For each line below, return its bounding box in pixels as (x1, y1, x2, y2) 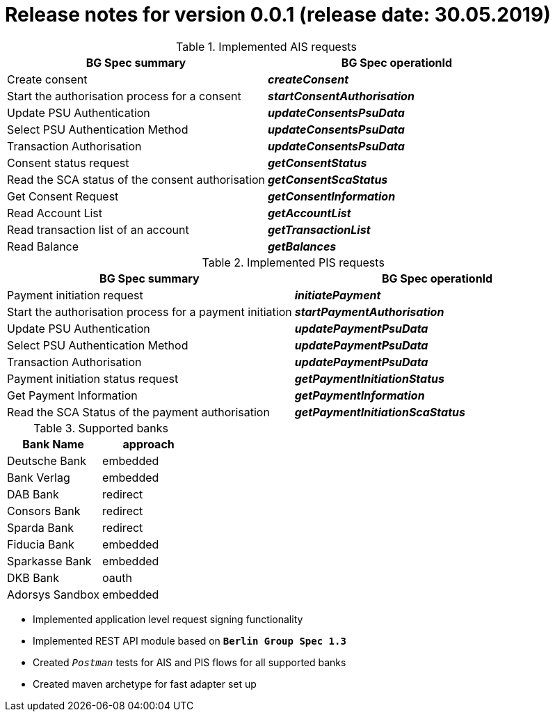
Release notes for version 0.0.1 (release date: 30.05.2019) (5, 3, 551, 26)
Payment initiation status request (7, 371, 179, 386)
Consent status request (7, 155, 129, 170)
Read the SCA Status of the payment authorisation (7, 404, 270, 419)
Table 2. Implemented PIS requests (202, 255, 385, 269)
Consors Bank (7, 503, 81, 518)
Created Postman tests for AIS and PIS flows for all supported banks (33, 656, 346, 668)
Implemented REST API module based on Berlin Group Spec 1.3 (33, 634, 346, 647)
